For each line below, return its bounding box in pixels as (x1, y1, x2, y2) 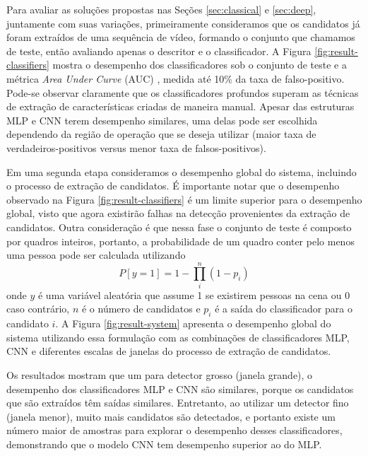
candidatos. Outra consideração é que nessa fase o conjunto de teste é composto (6, 219, 352, 234)
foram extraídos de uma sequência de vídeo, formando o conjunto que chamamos (6, 30, 355, 45)
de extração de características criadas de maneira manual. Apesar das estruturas (6, 99, 355, 114)
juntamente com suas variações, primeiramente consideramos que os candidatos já (6, 16, 360, 30)
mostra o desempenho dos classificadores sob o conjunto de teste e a (52, 57, 347, 72)
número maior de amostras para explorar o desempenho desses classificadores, (6, 423, 343, 438)
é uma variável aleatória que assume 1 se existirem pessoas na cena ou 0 (37, 287, 350, 302)
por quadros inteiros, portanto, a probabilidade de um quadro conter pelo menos (6, 233, 355, 248)
